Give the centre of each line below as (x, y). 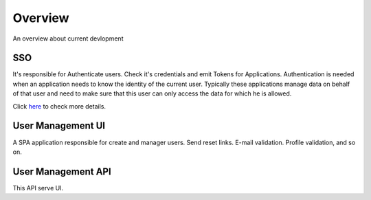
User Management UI (59, 126)
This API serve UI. (38, 188)
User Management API (62, 171)
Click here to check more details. (59, 106)
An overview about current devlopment (68, 38)
